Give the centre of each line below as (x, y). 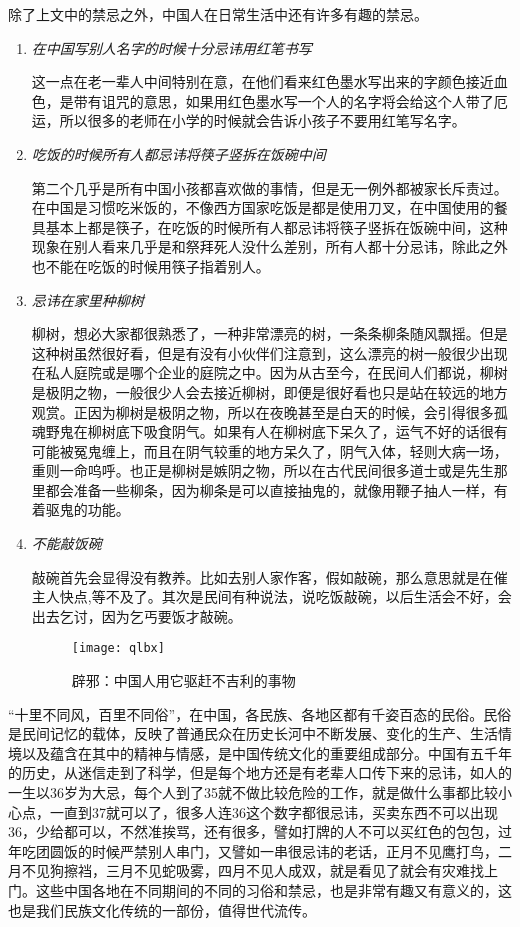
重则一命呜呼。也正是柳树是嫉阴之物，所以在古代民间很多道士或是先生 (262, 470)
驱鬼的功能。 (87, 509)
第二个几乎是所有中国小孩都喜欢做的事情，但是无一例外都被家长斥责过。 (269, 187)
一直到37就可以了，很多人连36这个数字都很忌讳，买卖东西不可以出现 (273, 811)
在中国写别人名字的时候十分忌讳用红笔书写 (171, 47)
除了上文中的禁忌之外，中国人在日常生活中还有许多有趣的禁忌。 (218, 14)
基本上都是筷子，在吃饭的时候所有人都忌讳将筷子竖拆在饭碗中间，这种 (276, 226)
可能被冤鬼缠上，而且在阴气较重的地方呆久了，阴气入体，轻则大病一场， (269, 450)
